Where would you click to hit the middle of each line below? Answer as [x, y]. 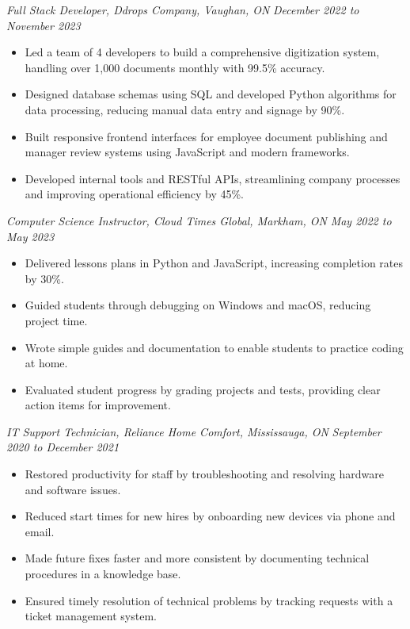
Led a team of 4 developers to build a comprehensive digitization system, [202, 52]
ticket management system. [91, 616]
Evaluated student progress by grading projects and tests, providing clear [203, 389]
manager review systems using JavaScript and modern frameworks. [187, 152]
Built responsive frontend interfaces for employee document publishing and [206, 136]
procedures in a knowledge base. [103, 574]
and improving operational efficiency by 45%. [135, 194]
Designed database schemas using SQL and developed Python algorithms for [211, 94]
